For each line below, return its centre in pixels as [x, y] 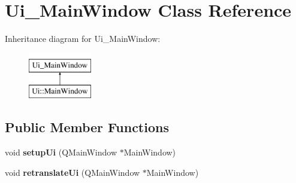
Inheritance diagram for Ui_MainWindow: [83, 39]
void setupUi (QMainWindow [61, 152]
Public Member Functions [87, 127]
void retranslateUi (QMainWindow [73, 172]
